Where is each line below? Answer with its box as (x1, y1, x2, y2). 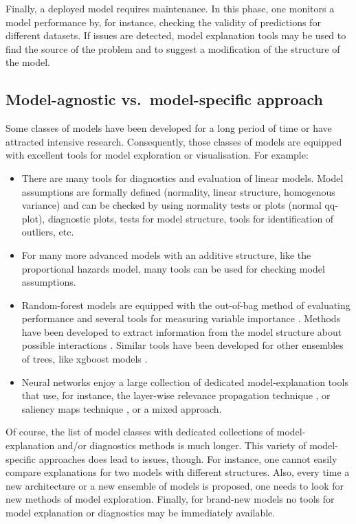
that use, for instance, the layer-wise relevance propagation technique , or (21, 388, 331, 402)
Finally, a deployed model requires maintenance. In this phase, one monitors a (5, 1, 335, 15)
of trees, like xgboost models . (21, 352, 148, 366)
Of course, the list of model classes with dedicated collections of (5, 424, 274, 439)
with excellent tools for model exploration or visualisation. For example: (5, 148, 309, 162)
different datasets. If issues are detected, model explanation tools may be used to (5, 28, 346, 43)
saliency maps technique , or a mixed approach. (21, 401, 222, 415)
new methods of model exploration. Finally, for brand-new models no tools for (5, 492, 335, 506)
